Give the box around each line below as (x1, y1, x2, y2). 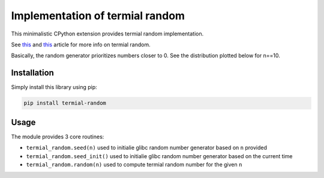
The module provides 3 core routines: (11, 133, 104, 140)
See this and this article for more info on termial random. (11, 41, 151, 48)
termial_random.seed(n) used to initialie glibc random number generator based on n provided (26, 144, 267, 152)
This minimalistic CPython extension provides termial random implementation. (11, 30, 204, 37)
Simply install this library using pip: (11, 84, 97, 91)
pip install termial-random (23, 100, 106, 106)
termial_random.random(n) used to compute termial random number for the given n (26, 161, 242, 168)
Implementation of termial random (11, 9, 185, 22)
